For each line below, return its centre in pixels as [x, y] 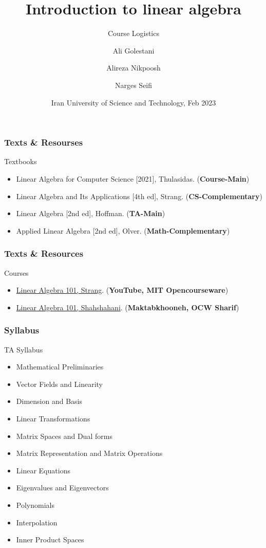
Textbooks [21, 161]
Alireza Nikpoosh [134, 68]
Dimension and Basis [49, 401]
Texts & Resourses [44, 142]
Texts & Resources [44, 253]
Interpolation [37, 522]
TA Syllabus [24, 349]
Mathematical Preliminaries [60, 367]
